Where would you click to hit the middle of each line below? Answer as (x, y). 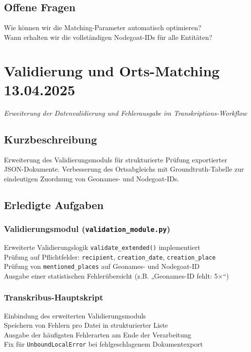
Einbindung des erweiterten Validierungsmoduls (75, 315)
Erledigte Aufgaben (54, 204)
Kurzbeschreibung (51, 139)
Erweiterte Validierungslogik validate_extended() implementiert (102, 247)
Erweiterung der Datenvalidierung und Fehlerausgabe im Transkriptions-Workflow (125, 113)
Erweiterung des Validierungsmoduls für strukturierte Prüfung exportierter (116, 159)
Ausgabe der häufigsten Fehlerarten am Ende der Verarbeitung (98, 334)
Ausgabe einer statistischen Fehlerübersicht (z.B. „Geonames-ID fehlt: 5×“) (117, 275)
